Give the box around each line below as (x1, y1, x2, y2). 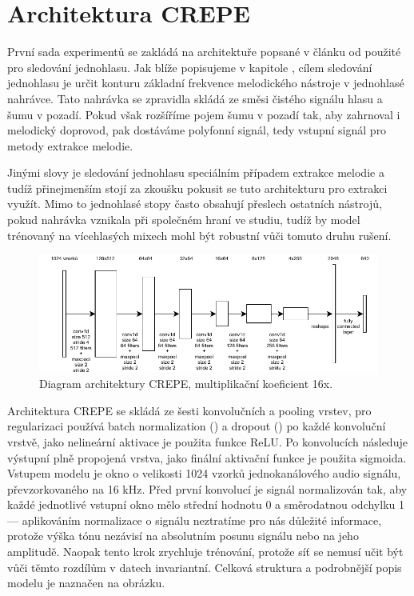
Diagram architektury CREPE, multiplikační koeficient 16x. (39, 375, 333, 392)
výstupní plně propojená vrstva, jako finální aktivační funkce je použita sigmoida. (7, 449, 407, 466)
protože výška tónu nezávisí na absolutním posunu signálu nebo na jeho (7, 527, 359, 544)
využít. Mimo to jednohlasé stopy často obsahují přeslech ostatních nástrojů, (7, 195, 382, 212)
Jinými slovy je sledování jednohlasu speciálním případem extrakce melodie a (7, 164, 384, 181)
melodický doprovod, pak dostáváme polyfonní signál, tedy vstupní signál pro (7, 122, 387, 138)
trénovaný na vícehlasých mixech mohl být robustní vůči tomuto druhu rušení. (7, 226, 392, 243)
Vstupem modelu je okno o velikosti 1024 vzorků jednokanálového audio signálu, (7, 465, 401, 482)
